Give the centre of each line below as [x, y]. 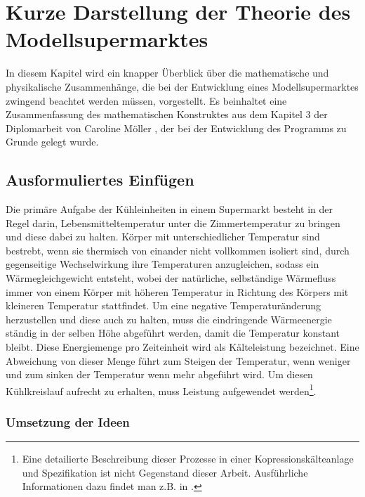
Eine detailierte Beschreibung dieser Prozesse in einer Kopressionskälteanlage [188, 459]
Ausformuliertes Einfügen [100, 180]
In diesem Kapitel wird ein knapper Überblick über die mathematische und [167, 73]
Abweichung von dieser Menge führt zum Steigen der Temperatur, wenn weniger [178, 360]
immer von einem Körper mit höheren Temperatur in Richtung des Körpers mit [177, 291]
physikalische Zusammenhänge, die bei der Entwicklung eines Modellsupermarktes [182, 86]
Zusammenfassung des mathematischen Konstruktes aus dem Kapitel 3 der [167, 114]
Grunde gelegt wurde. [52, 142]
